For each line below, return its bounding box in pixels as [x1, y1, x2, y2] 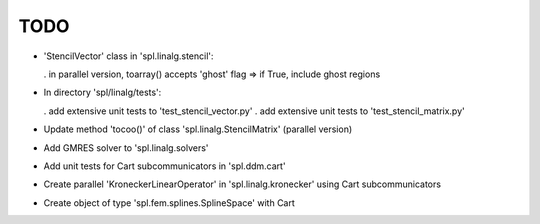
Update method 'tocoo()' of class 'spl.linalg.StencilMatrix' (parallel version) [43, 123, 353, 135]
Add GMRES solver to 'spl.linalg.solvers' [43, 141, 209, 154]
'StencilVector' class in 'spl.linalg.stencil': [43, 50, 214, 62]
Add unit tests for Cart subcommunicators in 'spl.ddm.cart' [43, 160, 286, 172]
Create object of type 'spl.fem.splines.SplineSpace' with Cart [43, 196, 295, 209]
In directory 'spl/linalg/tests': [43, 86, 162, 99]
